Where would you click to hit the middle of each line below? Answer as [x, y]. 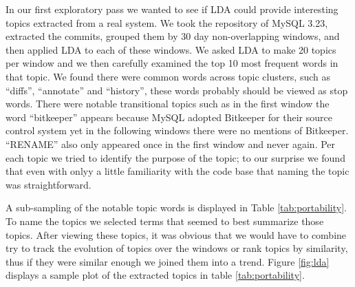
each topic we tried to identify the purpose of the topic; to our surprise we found [175, 157]
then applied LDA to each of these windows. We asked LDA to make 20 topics [171, 49]
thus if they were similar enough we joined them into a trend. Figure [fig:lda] [168, 261]
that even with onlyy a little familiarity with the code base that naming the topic [177, 171]
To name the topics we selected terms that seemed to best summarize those [165, 221]
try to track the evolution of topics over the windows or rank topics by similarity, [177, 248]
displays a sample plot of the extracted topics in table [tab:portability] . [155, 275]
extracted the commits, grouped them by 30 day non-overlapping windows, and [173, 36]
